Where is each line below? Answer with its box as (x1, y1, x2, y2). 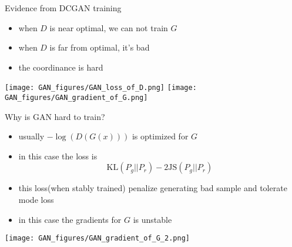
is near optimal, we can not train (49, 21, 168, 34)
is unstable (133, 213, 172, 225)
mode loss (18, 193, 54, 206)
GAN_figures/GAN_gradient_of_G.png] (5, 94, 148, 102)
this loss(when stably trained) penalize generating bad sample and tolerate (18, 182, 287, 194)
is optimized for (132, 130, 189, 142)
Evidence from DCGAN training (5, 2, 122, 14)
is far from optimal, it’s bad (49, 41, 150, 54)
